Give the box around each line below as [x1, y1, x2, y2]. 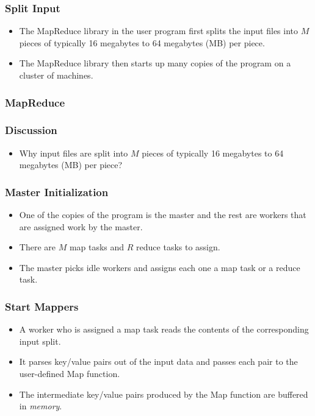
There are [19, 241, 56, 253]
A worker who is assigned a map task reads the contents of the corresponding [19, 323, 309, 336]
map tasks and [69, 241, 125, 253]
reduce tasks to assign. [136, 241, 220, 253]
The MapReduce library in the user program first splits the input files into [19, 24, 299, 37]
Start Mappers [5, 298, 79, 314]
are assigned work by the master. [19, 220, 143, 233]
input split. [19, 334, 61, 347]
